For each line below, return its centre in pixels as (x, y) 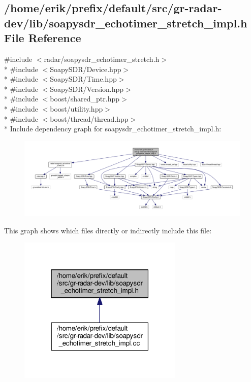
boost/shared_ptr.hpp (85, 99)
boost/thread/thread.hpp (89, 118)
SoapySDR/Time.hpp (83, 79)
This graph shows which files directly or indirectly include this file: (108, 230)
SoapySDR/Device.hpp (86, 69)
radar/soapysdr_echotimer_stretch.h (102, 59)
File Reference (43, 38)
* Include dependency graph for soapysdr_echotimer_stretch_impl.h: (113, 129)
